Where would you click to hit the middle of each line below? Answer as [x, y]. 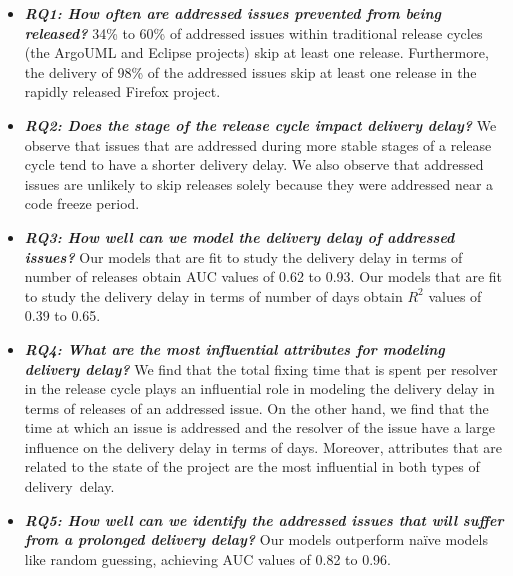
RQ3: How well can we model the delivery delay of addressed [239, 236]
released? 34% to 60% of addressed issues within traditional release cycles [253, 32]
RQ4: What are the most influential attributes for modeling [234, 348]
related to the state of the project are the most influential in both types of [252, 466]
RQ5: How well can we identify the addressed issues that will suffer [264, 519]
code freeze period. [82, 203]
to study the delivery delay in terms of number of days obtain [213, 295]
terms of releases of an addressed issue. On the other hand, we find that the [256, 407]
